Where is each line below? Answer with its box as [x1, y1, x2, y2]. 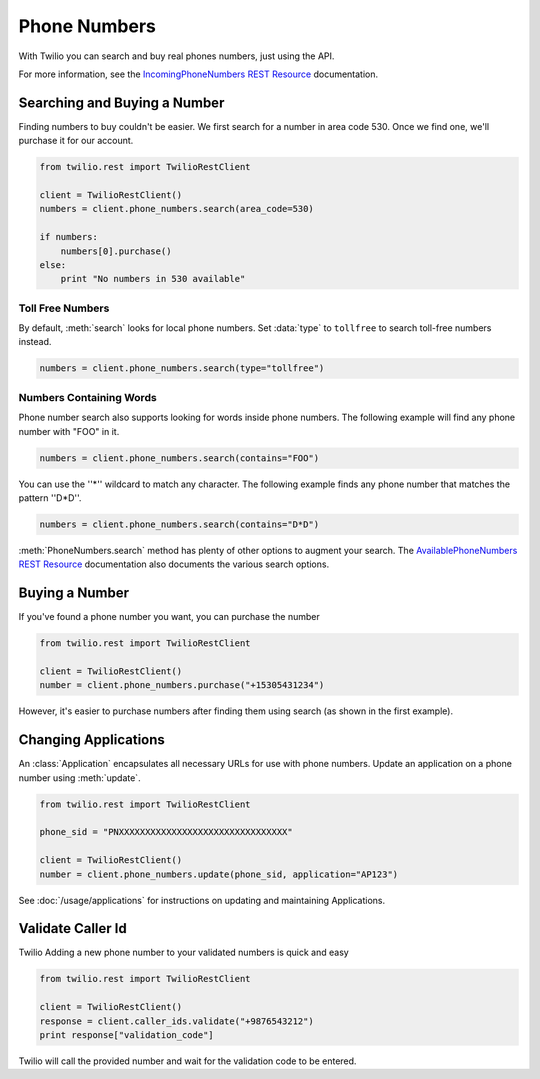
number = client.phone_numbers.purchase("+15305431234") [39, 680, 325, 691]
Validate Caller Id [18, 920, 127, 937]
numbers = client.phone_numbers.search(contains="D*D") [39, 518, 320, 530]
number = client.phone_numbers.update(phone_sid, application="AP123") [39, 868, 399, 880]
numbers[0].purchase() [60, 245, 172, 257]
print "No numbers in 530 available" [60, 273, 246, 285]
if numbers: [39, 231, 99, 243]
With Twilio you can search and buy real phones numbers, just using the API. [18, 50, 335, 62]
